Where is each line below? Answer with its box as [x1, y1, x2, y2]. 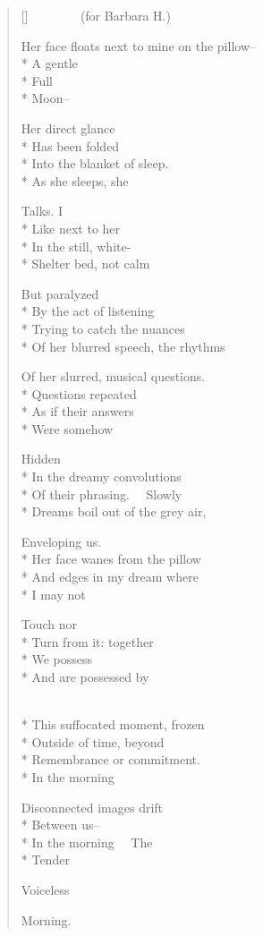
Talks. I [21, 201, 64, 220]
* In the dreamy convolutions [21, 467, 182, 486]
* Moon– [21, 89, 70, 107]
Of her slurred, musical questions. [21, 367, 206, 386]
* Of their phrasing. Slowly [21, 484, 182, 503]
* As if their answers [21, 402, 134, 421]
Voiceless [21, 880, 70, 898]
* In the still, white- [21, 236, 131, 255]
